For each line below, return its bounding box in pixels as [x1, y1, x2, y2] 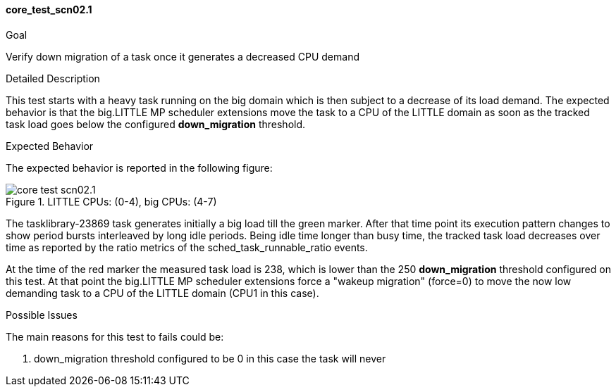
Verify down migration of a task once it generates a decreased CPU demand [6, 50, 359, 63]
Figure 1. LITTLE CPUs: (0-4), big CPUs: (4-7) [6, 195, 217, 208]
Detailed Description [6, 72, 100, 84]
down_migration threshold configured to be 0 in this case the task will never [34, 352, 386, 365]
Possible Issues [6, 308, 78, 321]
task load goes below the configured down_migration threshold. [6, 118, 306, 130]
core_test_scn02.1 [6, 4, 92, 15]
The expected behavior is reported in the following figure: [6, 161, 273, 174]
